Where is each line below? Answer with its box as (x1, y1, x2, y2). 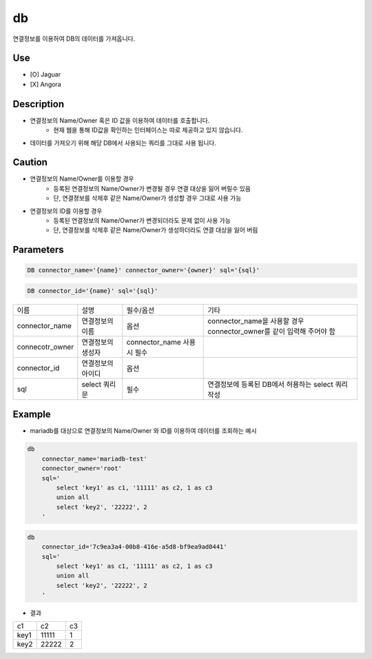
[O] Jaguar (30, 70, 61, 79)
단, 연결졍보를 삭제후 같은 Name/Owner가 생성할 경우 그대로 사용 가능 (53, 194, 242, 203)
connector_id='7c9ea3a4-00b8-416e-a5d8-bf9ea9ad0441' (41, 543, 227, 551)
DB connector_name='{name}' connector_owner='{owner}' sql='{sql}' (27, 266, 260, 274)
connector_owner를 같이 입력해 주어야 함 (207, 326, 335, 336)
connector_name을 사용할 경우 (207, 316, 304, 325)
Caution (12, 156, 48, 168)
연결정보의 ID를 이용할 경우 (30, 207, 103, 215)
